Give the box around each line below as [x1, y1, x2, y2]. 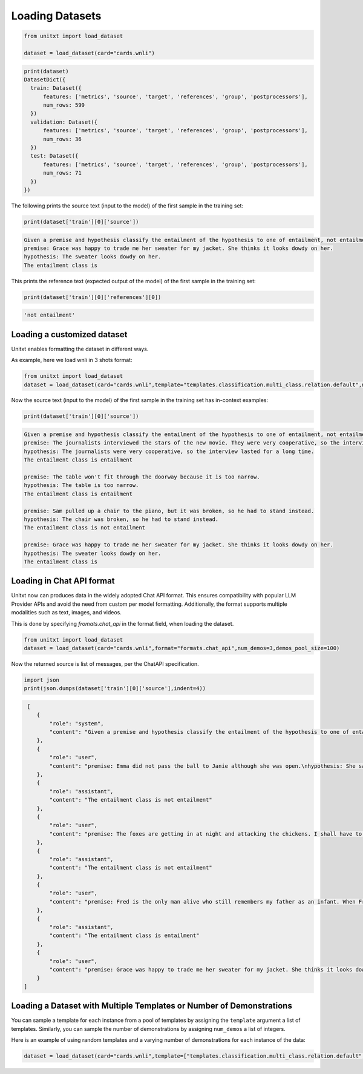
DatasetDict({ [24, 76, 66, 83]
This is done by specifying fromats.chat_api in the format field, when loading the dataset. [11, 620, 234, 627]
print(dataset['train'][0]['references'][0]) [24, 294, 162, 300]
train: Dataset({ [30, 85, 82, 92]
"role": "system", [49, 720, 104, 727]
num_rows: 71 [43, 170, 82, 176]
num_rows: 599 [43, 102, 85, 109]
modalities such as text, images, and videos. [11, 609, 122, 616]
